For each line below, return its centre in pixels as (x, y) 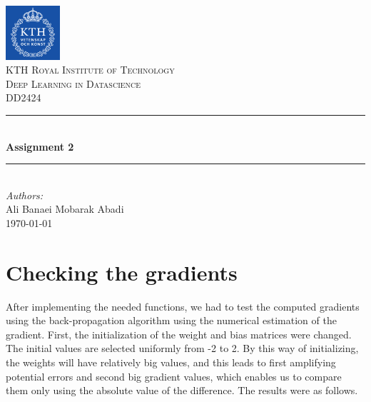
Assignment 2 (40, 146)
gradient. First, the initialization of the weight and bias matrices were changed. (179, 334)
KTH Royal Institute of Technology (90, 70)
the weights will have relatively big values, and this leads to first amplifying (171, 362)
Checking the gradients (122, 272)
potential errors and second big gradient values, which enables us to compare (174, 376)
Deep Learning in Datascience (73, 83)
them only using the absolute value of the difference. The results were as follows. (182, 390)
